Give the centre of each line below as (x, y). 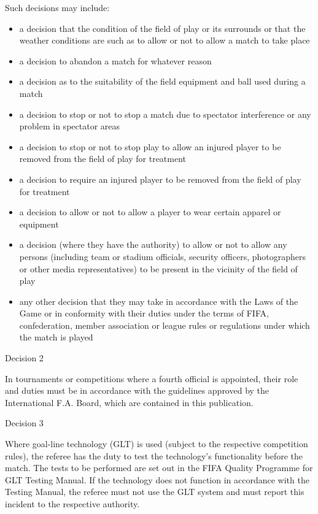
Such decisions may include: (57, 7)
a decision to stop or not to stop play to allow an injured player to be (150, 146)
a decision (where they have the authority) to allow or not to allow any (153, 244)
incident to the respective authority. (72, 504)
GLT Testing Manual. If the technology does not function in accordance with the (157, 479)
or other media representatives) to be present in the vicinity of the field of (158, 268)
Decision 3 (24, 423)
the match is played (56, 337)
